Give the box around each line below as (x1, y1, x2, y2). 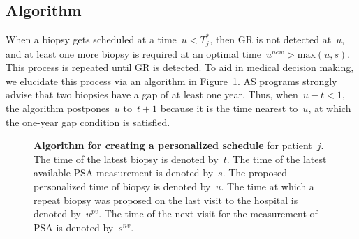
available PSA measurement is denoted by (34, 165, 214, 180)
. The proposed (222, 165, 287, 180)
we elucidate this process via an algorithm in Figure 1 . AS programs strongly (6, 73, 337, 88)
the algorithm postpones (6, 101, 110, 116)
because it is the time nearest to (160, 101, 298, 116)
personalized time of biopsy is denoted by (34, 179, 211, 193)
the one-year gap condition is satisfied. (6, 114, 170, 129)
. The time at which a (221, 179, 314, 193)
